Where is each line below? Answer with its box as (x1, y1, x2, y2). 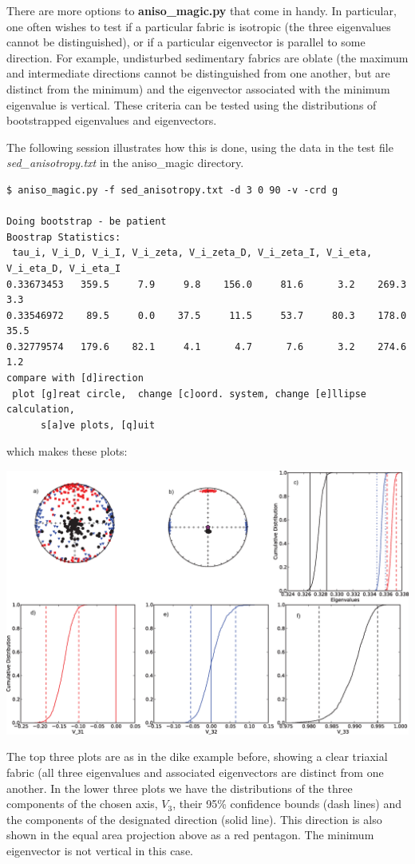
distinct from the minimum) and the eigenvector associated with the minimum (6, 80, 390, 97)
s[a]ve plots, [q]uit (40, 419, 156, 431)
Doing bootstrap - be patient (6, 216, 167, 228)
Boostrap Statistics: (6, 231, 121, 243)
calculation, (6, 404, 75, 416)
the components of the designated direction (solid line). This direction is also (6, 810, 382, 827)
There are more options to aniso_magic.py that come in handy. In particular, (6, 2, 397, 18)
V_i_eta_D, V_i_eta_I (6, 262, 121, 274)
